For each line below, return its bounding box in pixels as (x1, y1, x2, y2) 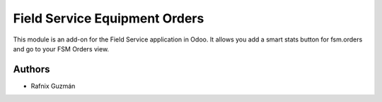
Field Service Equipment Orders (13, 11, 204, 26)
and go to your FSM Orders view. (13, 44, 110, 53)
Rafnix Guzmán (30, 82, 76, 90)
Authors (13, 63, 50, 75)
